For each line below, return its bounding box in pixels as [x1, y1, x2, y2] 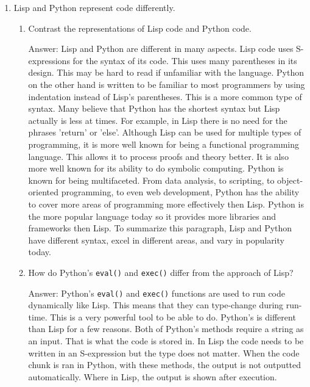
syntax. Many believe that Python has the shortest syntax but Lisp [28, 102, 280, 115]
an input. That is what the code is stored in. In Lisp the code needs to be [28, 334, 304, 347]
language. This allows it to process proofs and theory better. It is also [28, 150, 289, 162]
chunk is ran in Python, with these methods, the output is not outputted [28, 358, 301, 371]
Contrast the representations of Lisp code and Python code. [28, 21, 252, 34]
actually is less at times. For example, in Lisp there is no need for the [28, 114, 287, 126]
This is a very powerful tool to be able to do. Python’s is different [50, 310, 296, 323]
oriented [28, 186, 59, 198]
